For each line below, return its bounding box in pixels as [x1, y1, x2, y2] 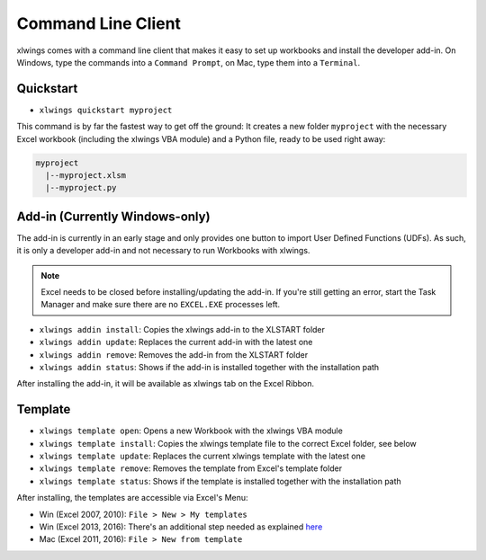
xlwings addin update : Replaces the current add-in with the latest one [39, 337, 313, 348]
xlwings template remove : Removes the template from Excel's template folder [39, 463, 342, 474]
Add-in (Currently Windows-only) [16, 209, 211, 224]
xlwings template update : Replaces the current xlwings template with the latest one [39, 450, 366, 462]
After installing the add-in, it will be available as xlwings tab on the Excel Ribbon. [16, 378, 315, 389]
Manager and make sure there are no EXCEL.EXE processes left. [40, 299, 281, 310]
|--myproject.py [45, 182, 117, 193]
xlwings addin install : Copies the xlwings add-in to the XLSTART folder [39, 324, 326, 334]
